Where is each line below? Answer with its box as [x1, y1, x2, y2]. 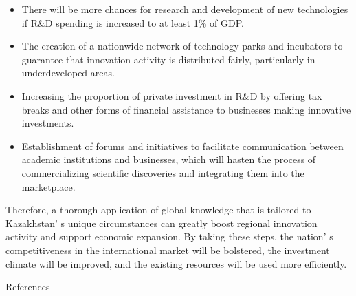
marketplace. [21, 179, 76, 193]
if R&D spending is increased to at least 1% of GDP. [21, 15, 245, 30]
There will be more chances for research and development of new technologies [21, 2, 348, 16]
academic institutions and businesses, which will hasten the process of [21, 152, 316, 167]
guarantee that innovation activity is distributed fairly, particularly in [21, 52, 315, 66]
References [5, 279, 50, 294]
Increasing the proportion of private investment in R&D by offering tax [21, 88, 322, 103]
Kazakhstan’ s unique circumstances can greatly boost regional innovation [5, 215, 318, 230]
